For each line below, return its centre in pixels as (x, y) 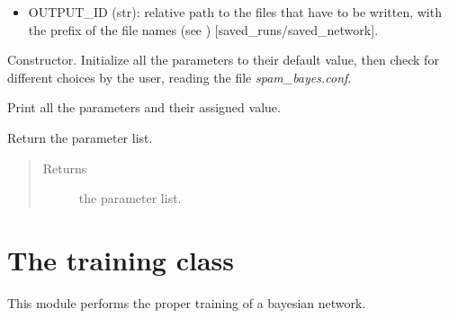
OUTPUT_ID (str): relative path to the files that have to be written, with (235, 12)
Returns (65, 168)
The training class (121, 259)
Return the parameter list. (80, 137)
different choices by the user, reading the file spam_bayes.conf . (180, 77)
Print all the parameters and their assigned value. (144, 107)
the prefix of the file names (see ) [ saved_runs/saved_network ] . (203, 29)
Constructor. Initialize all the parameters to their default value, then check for (223, 60)
